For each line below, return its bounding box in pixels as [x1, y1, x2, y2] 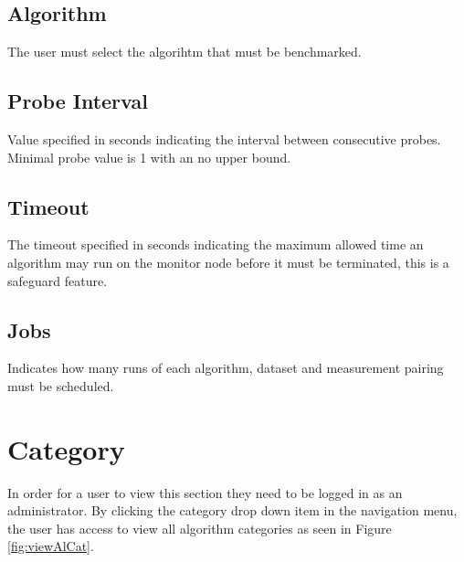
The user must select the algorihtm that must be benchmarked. [7, 42, 362, 61]
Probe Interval [7, 87, 148, 115]
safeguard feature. [7, 270, 108, 290]
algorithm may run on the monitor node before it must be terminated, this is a [7, 252, 449, 271]
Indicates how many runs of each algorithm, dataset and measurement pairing [7, 358, 444, 377]
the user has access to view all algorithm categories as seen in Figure [7, 518, 392, 537]
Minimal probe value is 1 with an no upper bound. [7, 147, 291, 166]
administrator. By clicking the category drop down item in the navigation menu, [7, 501, 458, 520]
